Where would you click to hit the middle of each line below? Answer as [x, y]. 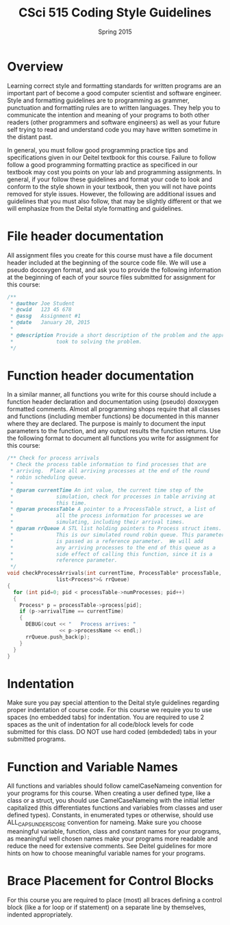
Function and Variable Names [92, 767]
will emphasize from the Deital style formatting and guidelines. [95, 208]
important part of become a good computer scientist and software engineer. [114, 93]
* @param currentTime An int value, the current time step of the [107, 490]
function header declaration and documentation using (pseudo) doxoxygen [113, 402]
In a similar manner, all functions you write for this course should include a [112, 395]
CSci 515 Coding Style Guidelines [115, 13]
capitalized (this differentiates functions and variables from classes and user [115, 808]
